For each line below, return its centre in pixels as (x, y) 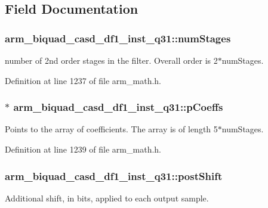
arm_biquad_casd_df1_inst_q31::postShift (114, 176)
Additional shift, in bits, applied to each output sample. (107, 198)
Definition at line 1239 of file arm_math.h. (83, 149)
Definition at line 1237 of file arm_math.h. (83, 80)
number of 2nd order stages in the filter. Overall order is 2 (111, 60)
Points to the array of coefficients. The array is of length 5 (111, 129)
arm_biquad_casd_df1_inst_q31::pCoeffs (118, 107)
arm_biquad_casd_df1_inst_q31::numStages (118, 38)
